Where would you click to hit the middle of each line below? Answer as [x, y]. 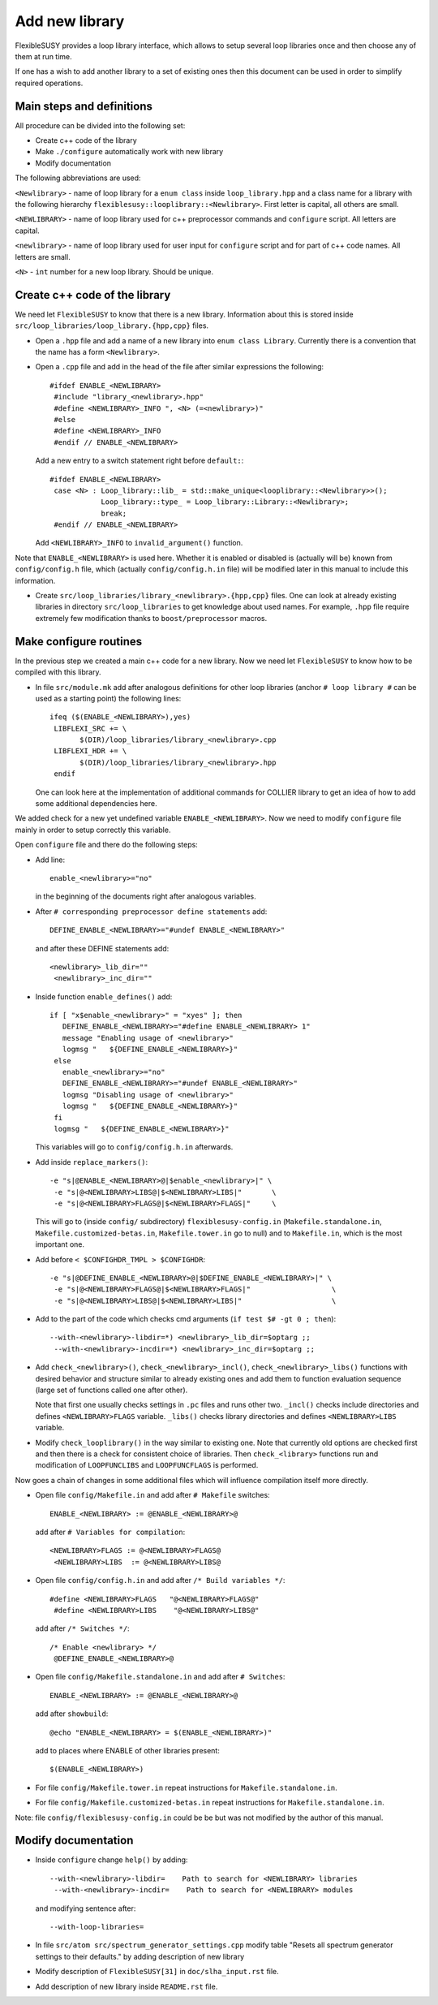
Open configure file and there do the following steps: [106, 845]
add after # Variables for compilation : [110, 1532]
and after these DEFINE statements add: [102, 948]
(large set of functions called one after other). [112, 1390]
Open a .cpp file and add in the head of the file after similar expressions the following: [180, 367]
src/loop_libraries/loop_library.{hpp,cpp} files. [112, 326]
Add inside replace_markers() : [92, 1162]
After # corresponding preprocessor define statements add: [151, 911]
